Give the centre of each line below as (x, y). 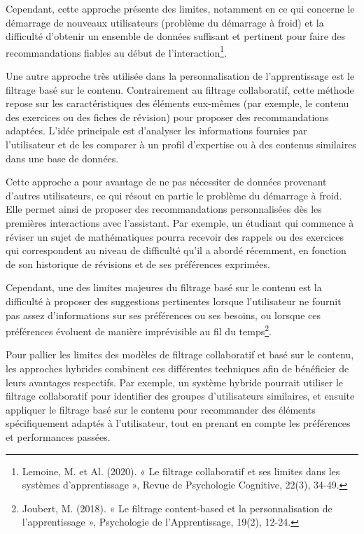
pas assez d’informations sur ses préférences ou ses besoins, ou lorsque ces (163, 315)
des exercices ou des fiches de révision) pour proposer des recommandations (167, 117)
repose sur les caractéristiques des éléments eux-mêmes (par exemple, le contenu (177, 103)
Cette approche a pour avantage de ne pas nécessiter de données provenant (166, 182)
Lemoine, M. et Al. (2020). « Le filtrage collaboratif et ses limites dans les (181, 471)
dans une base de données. (62, 158)
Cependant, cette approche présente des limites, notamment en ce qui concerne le (180, 8)
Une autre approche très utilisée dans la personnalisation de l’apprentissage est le (180, 76)
